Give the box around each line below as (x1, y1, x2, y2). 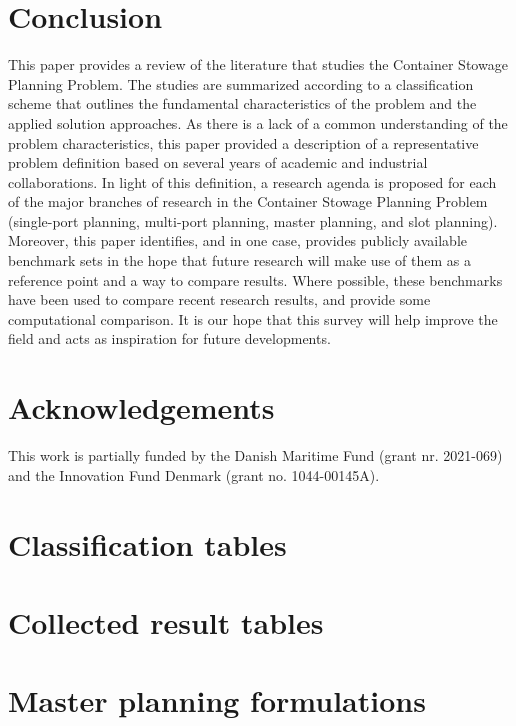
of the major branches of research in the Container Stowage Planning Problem (8, 191, 488, 212)
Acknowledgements (8, 387, 275, 428)
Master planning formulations (8, 680, 426, 721)
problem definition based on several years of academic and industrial (8, 152, 428, 173)
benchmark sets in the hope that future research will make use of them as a (8, 250, 471, 271)
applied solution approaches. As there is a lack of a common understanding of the (8, 112, 508, 133)
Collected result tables (8, 601, 324, 642)
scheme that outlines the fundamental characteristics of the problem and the (8, 93, 477, 114)
